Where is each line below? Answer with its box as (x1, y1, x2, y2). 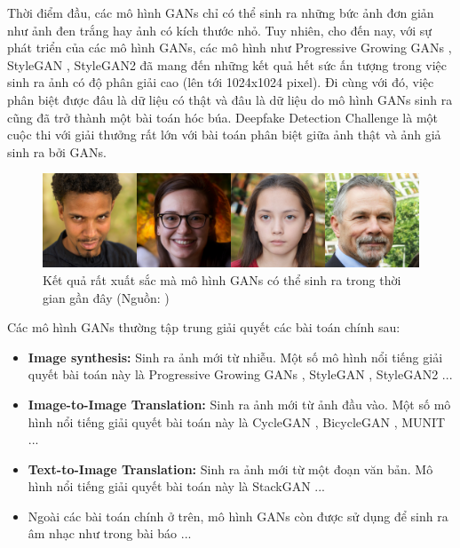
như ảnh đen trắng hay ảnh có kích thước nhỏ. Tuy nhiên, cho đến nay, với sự (7, 20, 432, 39)
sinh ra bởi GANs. (7, 142, 107, 161)
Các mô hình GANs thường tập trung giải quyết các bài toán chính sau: (7, 318, 401, 337)
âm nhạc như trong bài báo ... (28, 524, 192, 543)
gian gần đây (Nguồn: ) (43, 288, 170, 306)
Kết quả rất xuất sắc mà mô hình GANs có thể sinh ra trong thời (43, 270, 401, 289)
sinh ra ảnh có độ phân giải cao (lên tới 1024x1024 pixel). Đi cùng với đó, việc (7, 73, 434, 91)
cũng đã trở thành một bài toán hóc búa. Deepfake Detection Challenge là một (7, 107, 438, 126)
